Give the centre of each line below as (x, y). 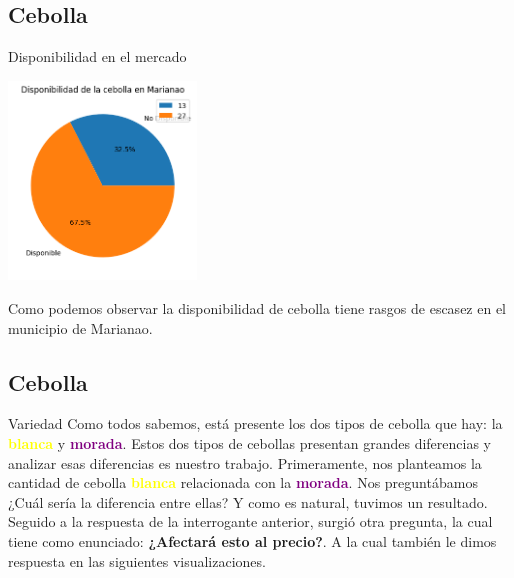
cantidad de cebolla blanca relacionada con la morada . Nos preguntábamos (243, 482)
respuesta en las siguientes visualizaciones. (137, 560)
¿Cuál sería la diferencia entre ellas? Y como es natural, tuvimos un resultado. (248, 501)
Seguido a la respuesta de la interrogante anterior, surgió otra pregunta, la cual (250, 521)
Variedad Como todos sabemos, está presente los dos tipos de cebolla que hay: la (255, 423)
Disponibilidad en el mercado (97, 56)
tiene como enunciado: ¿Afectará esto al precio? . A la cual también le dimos (252, 540)
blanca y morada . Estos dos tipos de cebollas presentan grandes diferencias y (250, 443)
